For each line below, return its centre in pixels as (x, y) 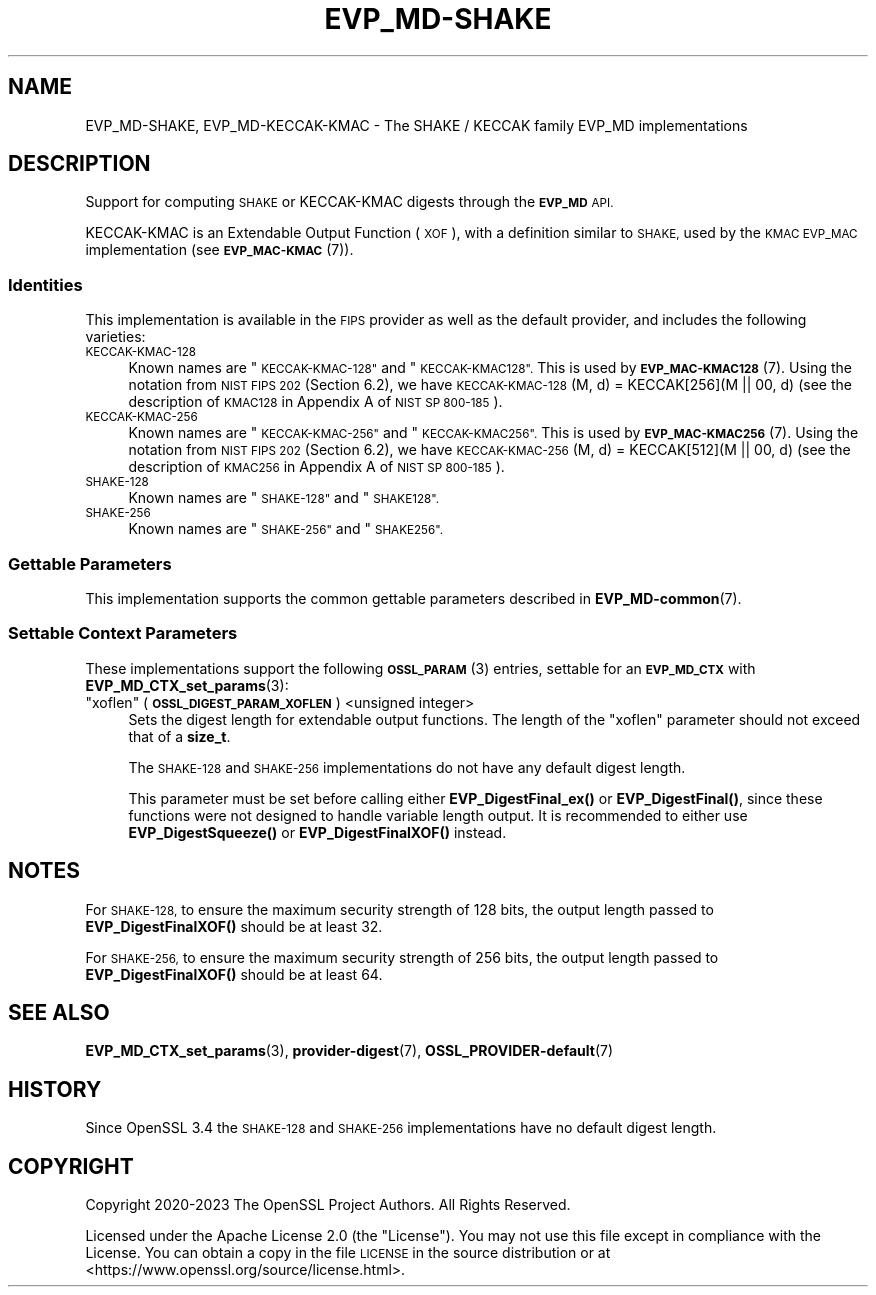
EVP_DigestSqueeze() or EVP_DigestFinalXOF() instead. (317, 832)
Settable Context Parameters (123, 633)
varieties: (115, 337)
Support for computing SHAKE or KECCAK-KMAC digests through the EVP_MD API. (349, 202)
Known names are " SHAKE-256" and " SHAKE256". (286, 529)
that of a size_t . (179, 736)
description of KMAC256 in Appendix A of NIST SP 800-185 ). (316, 467)
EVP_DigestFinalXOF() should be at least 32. (234, 926)
